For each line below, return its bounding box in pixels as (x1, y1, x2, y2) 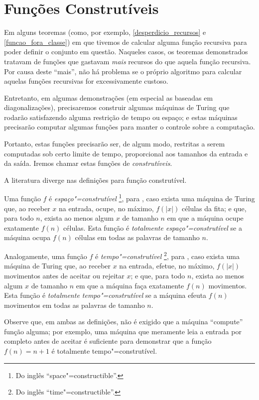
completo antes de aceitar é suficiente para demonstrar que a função (4, 336, 212, 346)
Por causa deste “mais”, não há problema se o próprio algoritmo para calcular (4, 66, 242, 76)
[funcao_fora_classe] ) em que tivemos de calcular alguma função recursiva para (4, 36, 247, 47)
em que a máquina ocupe (167, 213, 244, 223)
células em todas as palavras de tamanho (75, 232, 200, 243)
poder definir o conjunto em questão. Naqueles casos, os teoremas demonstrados (4, 46, 248, 57)
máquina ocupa (4, 232, 51, 243)
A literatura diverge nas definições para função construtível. (4, 174, 187, 185)
